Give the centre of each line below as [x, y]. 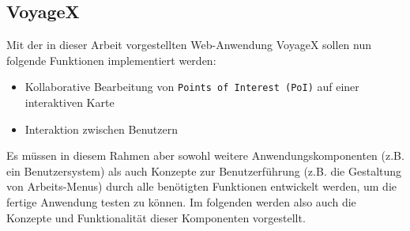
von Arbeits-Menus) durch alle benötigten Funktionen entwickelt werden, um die [201, 186]
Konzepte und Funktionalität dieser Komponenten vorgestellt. [156, 217]
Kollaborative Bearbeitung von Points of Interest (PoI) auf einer [192, 87]
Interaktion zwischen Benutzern [102, 129]
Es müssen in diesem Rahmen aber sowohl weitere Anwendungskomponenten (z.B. [205, 155]
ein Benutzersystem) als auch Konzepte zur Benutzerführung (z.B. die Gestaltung [204, 170]
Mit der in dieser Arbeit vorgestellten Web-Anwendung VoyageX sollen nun [189, 45]
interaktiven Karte [70, 102]
